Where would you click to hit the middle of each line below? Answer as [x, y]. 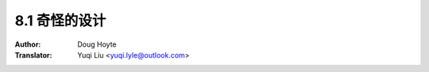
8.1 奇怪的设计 [60, 21]
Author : [28, 44]
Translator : [33, 55]
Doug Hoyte [97, 44]
